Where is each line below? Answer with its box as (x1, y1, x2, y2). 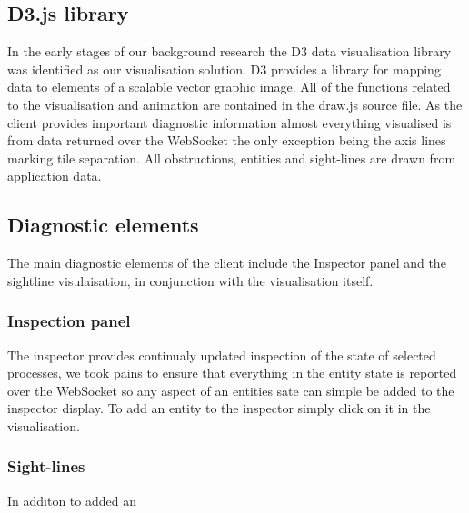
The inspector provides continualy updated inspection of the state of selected (7, 345, 436, 364)
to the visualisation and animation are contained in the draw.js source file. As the (7, 94, 463, 113)
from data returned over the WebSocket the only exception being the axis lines (7, 131, 446, 150)
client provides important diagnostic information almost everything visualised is (7, 113, 452, 132)
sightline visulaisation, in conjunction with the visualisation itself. (7, 271, 374, 290)
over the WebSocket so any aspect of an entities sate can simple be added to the (7, 380, 454, 400)
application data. (7, 166, 102, 185)
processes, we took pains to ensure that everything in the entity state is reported (7, 363, 457, 382)
